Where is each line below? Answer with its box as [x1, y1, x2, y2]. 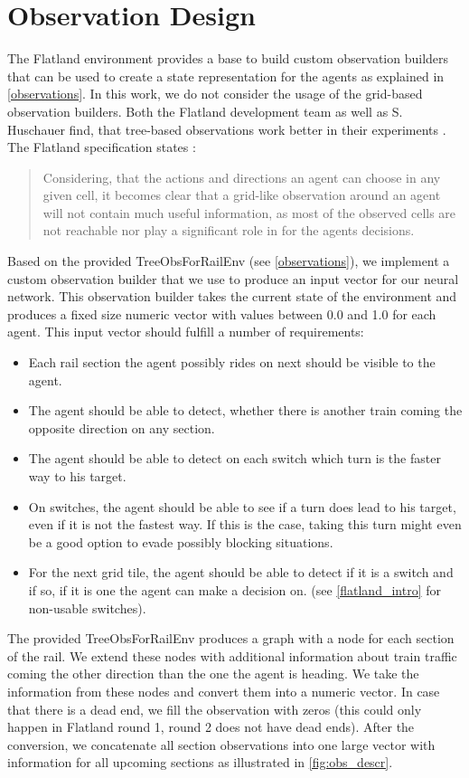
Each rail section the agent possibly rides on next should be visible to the [28, 353, 436, 372]
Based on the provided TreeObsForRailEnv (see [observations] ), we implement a [7, 251, 450, 270]
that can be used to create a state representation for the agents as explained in [7, 66, 445, 85]
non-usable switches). [28, 598, 146, 617]
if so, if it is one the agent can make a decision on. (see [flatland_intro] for [28, 580, 441, 599]
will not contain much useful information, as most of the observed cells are [42, 203, 456, 222]
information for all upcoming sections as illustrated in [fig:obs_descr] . [7, 753, 393, 772]
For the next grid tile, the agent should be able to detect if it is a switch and [28, 563, 454, 582]
